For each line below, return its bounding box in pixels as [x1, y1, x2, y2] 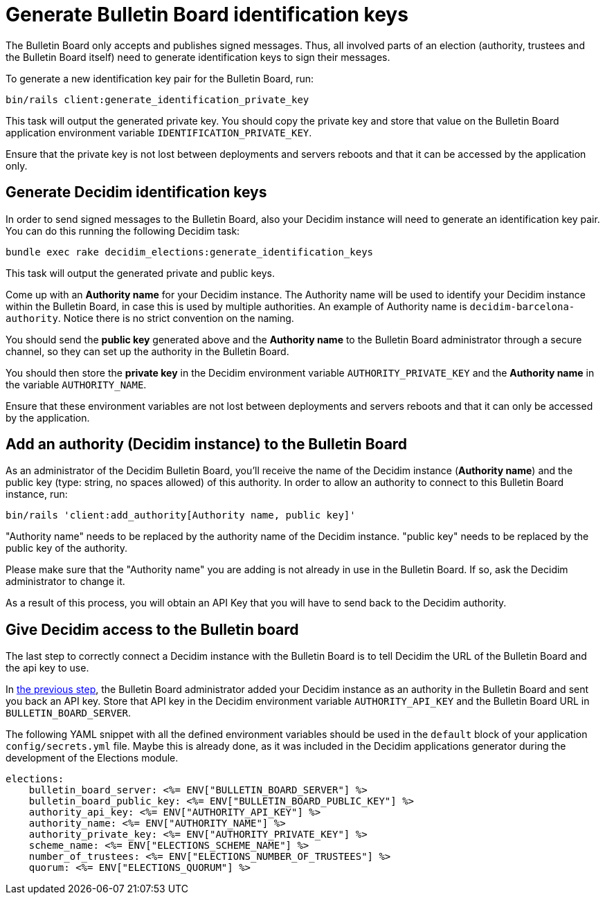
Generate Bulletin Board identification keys [6, 3, 408, 26]
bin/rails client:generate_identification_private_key [6, 93, 309, 105]
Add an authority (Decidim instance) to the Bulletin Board [6, 435, 408, 453]
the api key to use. [6, 662, 89, 674]
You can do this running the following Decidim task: [6, 224, 240, 237]
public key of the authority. [6, 542, 128, 555]
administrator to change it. [6, 575, 125, 588]
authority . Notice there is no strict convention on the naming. [6, 312, 294, 324]
